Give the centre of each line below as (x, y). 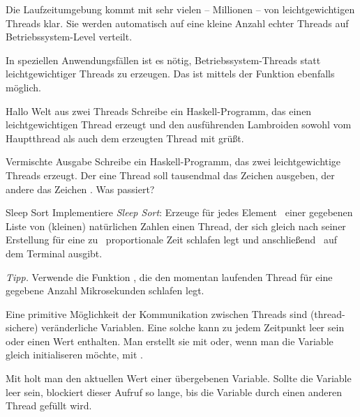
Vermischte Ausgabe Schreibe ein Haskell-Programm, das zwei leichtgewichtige (173, 161)
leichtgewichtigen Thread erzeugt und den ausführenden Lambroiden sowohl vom (179, 124)
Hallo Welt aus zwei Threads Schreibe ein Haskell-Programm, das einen (159, 111)
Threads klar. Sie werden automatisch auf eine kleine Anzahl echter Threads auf (177, 23)
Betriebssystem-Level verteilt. (69, 37)
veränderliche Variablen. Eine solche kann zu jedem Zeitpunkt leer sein (193, 327)
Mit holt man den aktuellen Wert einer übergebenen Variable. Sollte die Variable (179, 378)
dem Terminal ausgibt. (54, 253)
